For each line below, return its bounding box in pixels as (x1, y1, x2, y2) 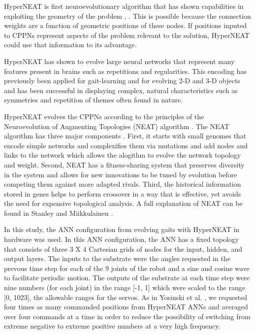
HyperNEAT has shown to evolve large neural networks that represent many (4, 56, 235, 66)
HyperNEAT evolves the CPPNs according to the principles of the (4, 111, 204, 121)
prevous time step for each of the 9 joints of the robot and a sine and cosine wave (4, 263, 250, 273)
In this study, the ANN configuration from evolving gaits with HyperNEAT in (4, 224, 240, 234)
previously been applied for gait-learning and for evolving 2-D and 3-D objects (4, 75, 240, 86)
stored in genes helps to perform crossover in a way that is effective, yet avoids (4, 188, 241, 199)
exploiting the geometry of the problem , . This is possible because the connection (4, 10, 251, 21)
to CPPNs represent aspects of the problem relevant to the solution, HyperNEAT (4, 30, 250, 40)
